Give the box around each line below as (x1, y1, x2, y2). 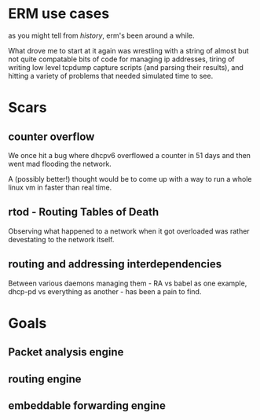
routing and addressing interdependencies (8, 257, 222, 271)
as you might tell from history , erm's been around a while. (8, 31, 195, 40)
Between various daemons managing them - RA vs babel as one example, (8, 278, 247, 288)
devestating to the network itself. (8, 234, 115, 244)
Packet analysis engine (8, 345, 124, 359)
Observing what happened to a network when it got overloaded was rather (8, 226, 250, 236)
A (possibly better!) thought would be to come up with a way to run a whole (8, 174, 252, 183)
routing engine (8, 372, 82, 385)
